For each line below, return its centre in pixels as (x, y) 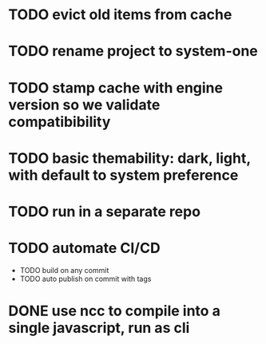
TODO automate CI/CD (85, 248)
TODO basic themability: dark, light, (129, 158)
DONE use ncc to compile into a (115, 311)
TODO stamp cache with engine (116, 87)
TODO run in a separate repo (105, 211)
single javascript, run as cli (99, 328)
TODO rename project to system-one (133, 51)
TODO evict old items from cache (120, 15)
